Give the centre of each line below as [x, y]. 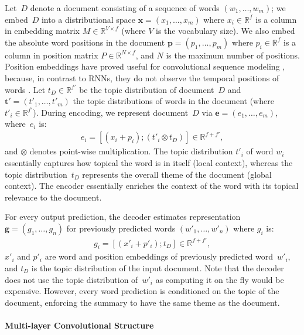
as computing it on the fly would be [220, 279]
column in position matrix [52, 55]
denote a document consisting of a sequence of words [125, 8]
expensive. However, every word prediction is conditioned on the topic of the [142, 291]
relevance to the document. [53, 197]
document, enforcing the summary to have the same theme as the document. [142, 302]
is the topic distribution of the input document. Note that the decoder [158, 267]
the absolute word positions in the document [85, 42]
